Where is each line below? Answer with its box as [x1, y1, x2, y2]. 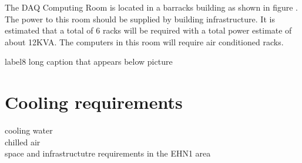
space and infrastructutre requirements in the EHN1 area [5, 147, 211, 159]
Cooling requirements [5, 90, 183, 114]
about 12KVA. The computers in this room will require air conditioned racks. [5, 35, 284, 48]
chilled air [5, 135, 41, 148]
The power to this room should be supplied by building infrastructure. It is [5, 12, 275, 25]
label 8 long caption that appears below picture [5, 55, 173, 68]
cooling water [5, 124, 53, 137]
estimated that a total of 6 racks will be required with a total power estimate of [5, 24, 292, 36]
